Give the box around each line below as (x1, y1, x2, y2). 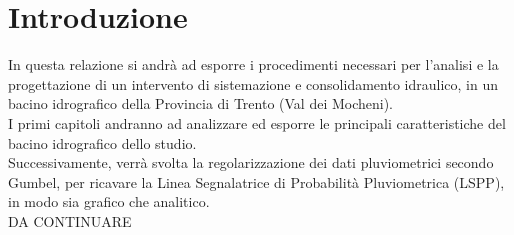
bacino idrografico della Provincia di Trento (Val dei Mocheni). (8, 93, 394, 114)
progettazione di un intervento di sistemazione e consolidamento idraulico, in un (8, 73, 498, 94)
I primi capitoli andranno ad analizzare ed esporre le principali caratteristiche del (8, 112, 506, 133)
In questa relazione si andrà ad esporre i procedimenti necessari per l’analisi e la (8, 54, 499, 75)
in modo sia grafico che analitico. (8, 191, 210, 212)
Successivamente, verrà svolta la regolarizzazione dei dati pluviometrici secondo (8, 152, 494, 173)
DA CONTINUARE (8, 210, 132, 231)
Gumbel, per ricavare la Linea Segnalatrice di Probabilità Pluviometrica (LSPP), (8, 171, 505, 192)
